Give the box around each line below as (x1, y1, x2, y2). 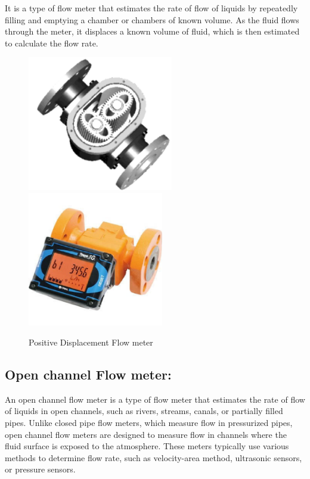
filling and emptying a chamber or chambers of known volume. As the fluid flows (5, 13, 299, 26)
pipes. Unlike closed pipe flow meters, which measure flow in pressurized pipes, (5, 416, 293, 428)
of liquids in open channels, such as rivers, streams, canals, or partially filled (5, 405, 283, 417)
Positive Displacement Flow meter (29, 336, 153, 348)
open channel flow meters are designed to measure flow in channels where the (5, 428, 287, 440)
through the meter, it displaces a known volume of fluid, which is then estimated (5, 25, 300, 38)
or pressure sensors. (5, 463, 76, 475)
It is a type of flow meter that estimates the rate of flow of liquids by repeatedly (5, 2, 298, 14)
